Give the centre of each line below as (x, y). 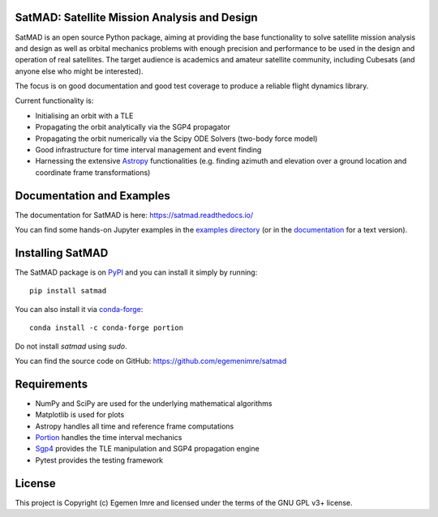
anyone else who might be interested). (79, 71)
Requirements (52, 384)
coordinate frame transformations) (93, 172)
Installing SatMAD (62, 252)
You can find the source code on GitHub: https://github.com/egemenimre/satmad (151, 361)
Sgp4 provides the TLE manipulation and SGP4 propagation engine (147, 449)
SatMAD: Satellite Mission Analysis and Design (137, 17)
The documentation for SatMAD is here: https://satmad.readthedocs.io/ (134, 215)
